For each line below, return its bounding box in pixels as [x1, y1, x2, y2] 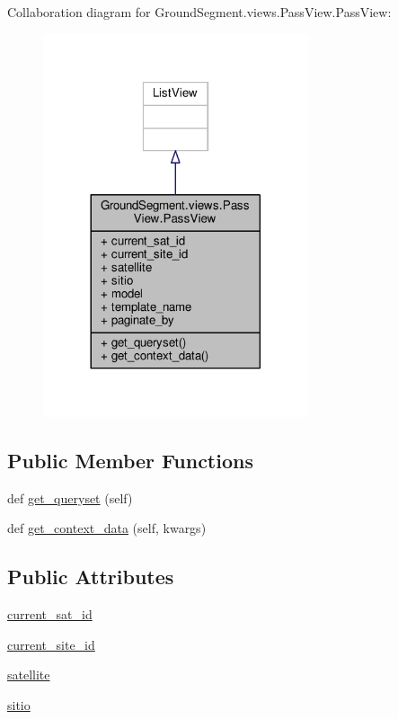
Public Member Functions [7, 446, 253, 474]
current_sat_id [7, 605, 93, 624]
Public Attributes [7, 563, 174, 590]
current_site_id [7, 635, 95, 653]
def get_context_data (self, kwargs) [7, 519, 207, 537]
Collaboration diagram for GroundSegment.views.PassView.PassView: [7, 3, 392, 21]
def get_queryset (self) [7, 488, 133, 507]
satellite [7, 665, 50, 684]
